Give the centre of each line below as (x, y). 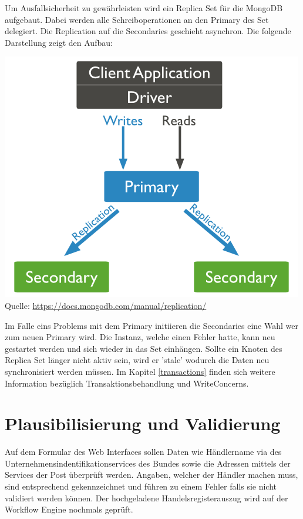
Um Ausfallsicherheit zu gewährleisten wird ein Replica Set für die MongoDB (144, 8)
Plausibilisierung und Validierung (143, 423)
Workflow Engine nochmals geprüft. (69, 509)
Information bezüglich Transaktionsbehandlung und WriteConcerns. (127, 383)
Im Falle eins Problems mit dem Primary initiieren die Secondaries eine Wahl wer (151, 325)
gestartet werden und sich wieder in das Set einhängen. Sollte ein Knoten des (144, 348)
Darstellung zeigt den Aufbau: (59, 42)
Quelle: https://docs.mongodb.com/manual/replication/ (106, 305)
